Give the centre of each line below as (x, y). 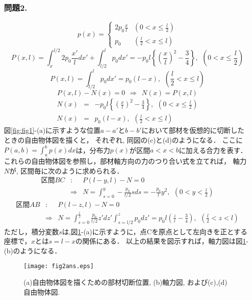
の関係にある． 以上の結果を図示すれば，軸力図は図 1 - (162, 241)
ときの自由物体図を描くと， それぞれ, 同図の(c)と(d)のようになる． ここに (124, 140)
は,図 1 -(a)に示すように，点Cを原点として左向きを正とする (155, 231)
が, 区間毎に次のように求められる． (66, 170)
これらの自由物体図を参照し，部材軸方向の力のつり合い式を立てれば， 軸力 (125, 161)
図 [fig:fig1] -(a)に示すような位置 (52, 130)
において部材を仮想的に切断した (193, 130)
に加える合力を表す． (213, 150)
